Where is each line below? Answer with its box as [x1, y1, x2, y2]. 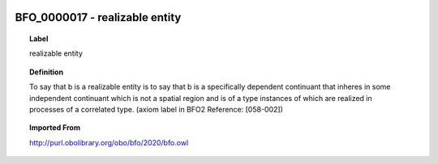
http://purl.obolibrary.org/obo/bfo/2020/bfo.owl [29, 137, 189, 147]
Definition [29, 67, 64, 77]
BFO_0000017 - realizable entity [15, 11, 182, 24]
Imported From [29, 123, 81, 132]
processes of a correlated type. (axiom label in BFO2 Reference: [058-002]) [29, 104, 284, 114]
